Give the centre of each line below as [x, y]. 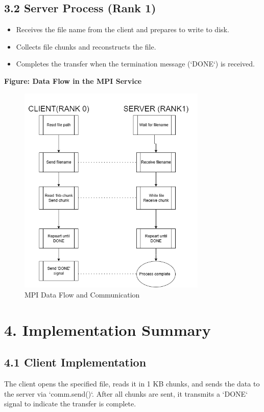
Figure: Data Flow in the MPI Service [73, 81]
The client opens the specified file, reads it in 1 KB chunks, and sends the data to [132, 384]
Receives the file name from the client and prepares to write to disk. [123, 29]
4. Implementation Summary [107, 329]
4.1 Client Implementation [75, 362]
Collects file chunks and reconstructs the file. [86, 46]
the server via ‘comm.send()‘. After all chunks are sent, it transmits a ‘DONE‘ [126, 393]
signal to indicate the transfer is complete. [70, 404]
